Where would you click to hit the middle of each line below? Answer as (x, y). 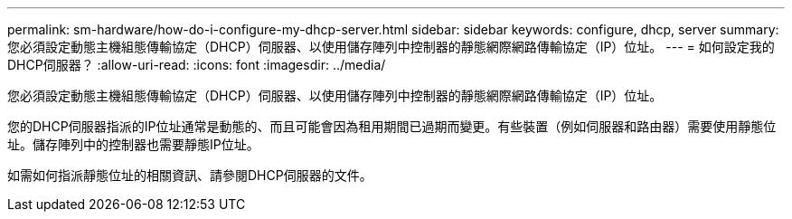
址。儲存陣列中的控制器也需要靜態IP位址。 (133, 144)
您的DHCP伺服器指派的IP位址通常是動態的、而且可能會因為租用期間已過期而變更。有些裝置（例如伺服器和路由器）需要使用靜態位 (392, 126)
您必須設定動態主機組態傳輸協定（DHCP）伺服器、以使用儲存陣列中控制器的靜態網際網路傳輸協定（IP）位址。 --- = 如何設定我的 (391, 47)
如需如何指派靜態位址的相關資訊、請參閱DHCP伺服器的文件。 (190, 175)
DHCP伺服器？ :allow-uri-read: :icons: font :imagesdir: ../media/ (197, 65)
